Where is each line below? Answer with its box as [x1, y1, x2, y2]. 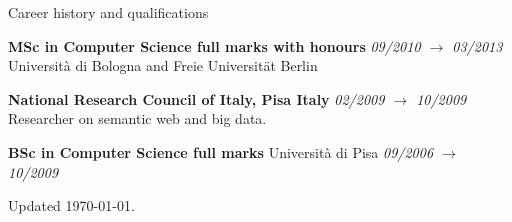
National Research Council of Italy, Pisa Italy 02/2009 [8, 88, 385, 109]
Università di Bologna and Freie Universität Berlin [8, 55, 318, 76]
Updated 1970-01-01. [8, 195, 135, 216]
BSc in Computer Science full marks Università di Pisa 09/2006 [8, 141, 434, 162]
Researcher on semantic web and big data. [8, 108, 267, 129]
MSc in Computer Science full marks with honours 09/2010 [8, 35, 421, 56]
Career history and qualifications [8, 2, 209, 22]
